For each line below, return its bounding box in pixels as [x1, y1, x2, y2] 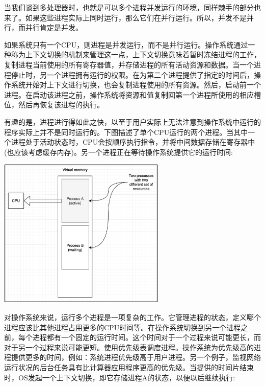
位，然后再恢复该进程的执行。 [4, 99, 104, 110]
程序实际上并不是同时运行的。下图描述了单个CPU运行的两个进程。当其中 [4, 126, 248, 137]
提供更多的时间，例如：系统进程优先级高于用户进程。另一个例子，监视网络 [11, 352, 261, 362]
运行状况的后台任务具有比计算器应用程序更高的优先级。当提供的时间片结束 [4, 361, 254, 372]
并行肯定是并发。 [25, 22, 83, 33]
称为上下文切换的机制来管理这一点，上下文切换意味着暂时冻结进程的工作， [11, 49, 261, 60]
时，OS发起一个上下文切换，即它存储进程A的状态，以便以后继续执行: [4, 372, 235, 382]
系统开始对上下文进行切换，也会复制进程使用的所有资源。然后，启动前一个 [11, 79, 261, 90]
